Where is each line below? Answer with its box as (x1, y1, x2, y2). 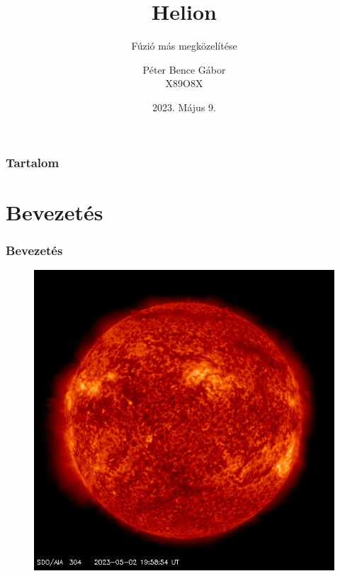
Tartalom (6, 153, 59, 171)
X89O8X (165, 76, 203, 91)
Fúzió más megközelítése (131, 38, 237, 53)
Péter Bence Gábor (142, 62, 226, 77)
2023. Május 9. (152, 99, 216, 114)
